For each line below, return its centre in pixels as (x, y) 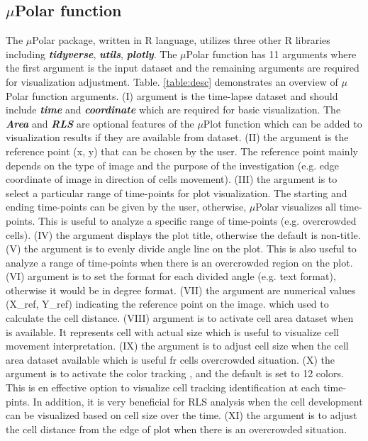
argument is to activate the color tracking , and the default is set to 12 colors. (175, 373)
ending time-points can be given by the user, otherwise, (126, 207)
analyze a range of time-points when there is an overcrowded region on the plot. (179, 262)
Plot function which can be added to (283, 123)
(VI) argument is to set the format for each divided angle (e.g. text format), (171, 276)
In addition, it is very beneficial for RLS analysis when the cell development (198, 401)
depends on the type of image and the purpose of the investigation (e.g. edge (173, 165)
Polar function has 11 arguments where (271, 54)
